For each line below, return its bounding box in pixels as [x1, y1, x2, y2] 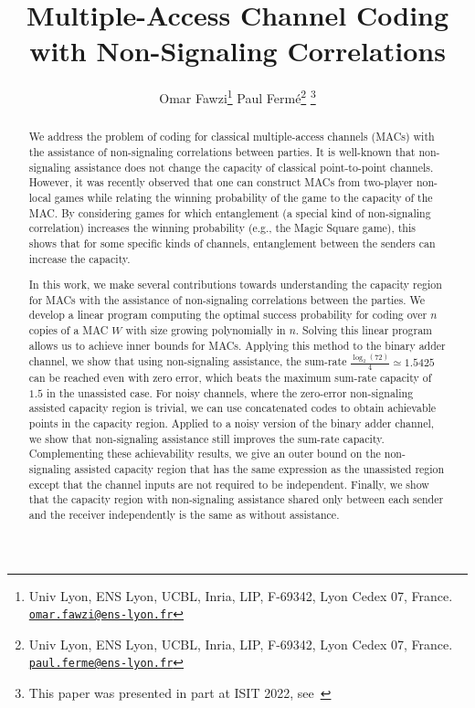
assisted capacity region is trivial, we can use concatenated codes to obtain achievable [28, 400, 437, 416]
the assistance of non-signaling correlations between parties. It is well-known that [28, 144, 416, 160]
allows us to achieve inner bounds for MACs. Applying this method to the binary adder [28, 337, 446, 353]
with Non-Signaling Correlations [29, 32, 446, 69]
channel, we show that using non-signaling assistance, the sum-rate [28, 354, 347, 369]
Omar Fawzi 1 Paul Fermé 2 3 [159, 86, 316, 107]
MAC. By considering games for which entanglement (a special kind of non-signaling [28, 205, 431, 220]
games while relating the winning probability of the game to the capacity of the [54, 189, 433, 205]
